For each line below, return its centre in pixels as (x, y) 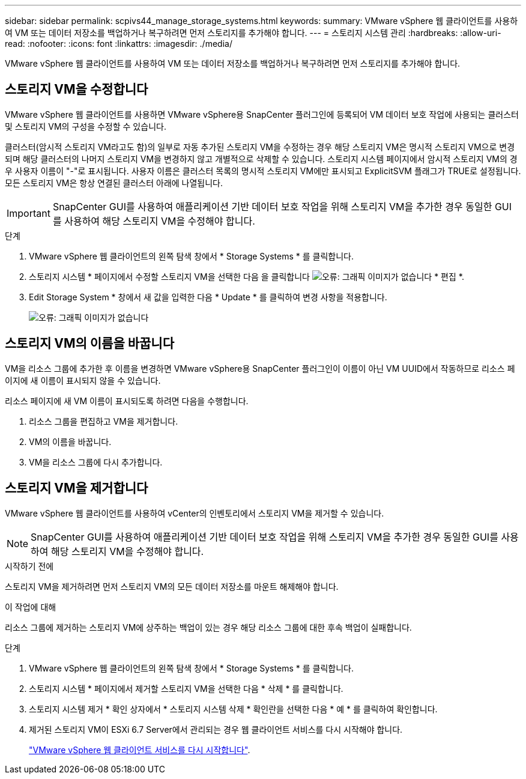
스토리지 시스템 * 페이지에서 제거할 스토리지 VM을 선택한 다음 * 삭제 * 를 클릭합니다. (186, 688)
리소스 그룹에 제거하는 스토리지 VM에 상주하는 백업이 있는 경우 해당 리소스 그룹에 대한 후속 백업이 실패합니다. (208, 627)
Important (29, 213)
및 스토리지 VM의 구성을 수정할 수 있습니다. (86, 126)
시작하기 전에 (29, 566)
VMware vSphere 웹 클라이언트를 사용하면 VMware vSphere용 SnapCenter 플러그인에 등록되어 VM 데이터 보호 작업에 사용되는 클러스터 (262, 114)
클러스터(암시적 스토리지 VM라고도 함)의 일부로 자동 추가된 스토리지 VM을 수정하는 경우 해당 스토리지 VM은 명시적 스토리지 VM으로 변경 (260, 147)
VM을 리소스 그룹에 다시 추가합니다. (96, 462)
